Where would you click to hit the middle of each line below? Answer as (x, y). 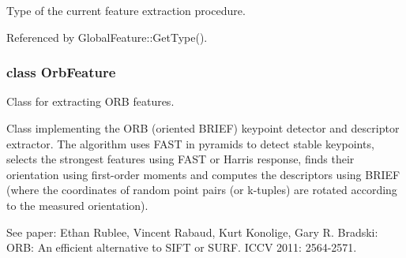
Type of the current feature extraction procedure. (126, 10)
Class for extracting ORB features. (90, 101)
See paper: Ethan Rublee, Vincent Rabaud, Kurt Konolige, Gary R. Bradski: (192, 232)
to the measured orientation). (77, 205)
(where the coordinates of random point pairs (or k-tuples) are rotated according (202, 190)
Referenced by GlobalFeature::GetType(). (107, 37)
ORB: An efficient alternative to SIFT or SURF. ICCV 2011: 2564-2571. (182, 247)
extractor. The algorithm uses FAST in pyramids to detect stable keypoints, (190, 143)
